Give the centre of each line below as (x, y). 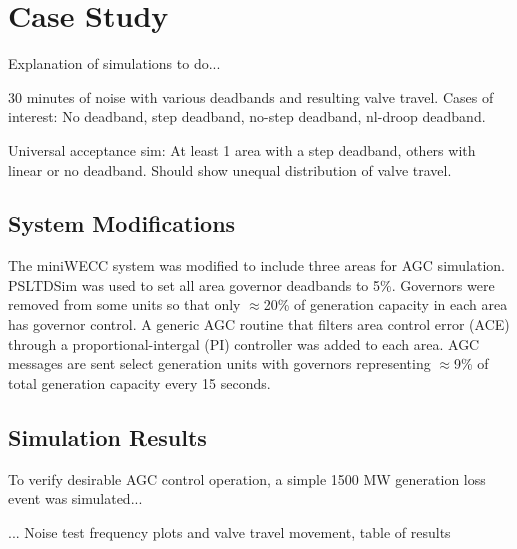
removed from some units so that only (124, 304)
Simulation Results (107, 436)
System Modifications (122, 223)
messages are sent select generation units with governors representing (219, 363)
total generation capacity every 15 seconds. (139, 382)
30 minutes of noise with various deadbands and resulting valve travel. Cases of (251, 96)
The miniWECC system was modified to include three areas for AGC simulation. (256, 265)
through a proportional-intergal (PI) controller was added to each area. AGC (244, 343)
